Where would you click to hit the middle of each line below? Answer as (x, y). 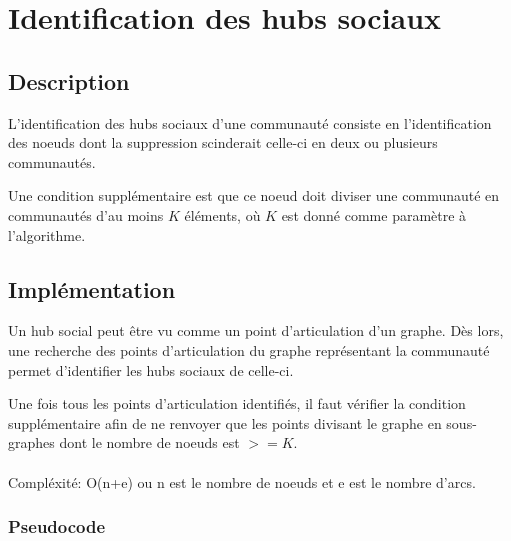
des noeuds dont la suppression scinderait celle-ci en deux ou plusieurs (223, 142)
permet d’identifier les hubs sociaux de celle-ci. (151, 369)
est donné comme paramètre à (374, 214)
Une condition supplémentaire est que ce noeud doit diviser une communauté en (254, 195)
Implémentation (92, 288)
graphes (31, 442)
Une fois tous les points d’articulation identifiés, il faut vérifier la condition (237, 403)
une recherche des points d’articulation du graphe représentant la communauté (249, 349)
